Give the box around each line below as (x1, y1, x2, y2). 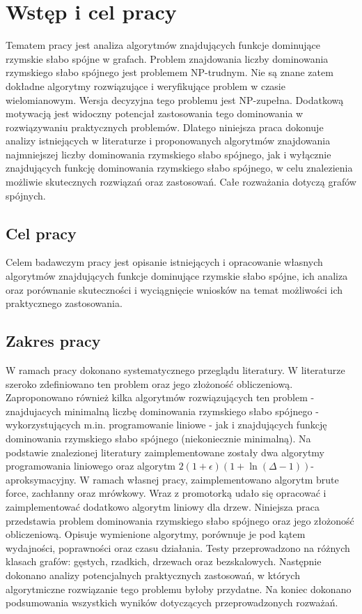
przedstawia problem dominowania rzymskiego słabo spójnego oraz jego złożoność (6, 513, 354, 527)
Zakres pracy (6, 330, 101, 352)
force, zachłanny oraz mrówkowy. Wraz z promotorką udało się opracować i (6, 486, 326, 500)
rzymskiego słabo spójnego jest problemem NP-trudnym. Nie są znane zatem (6, 65, 333, 80)
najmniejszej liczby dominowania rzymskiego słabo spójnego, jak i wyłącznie (6, 147, 331, 161)
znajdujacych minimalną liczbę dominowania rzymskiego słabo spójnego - (6, 403, 319, 418)
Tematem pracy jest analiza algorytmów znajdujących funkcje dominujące (6, 38, 321, 52)
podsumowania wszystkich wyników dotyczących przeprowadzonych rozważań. (6, 595, 338, 610)
